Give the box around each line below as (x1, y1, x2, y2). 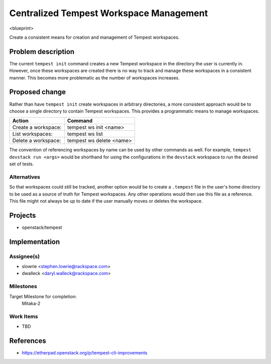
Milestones (9, 283, 37, 290)
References (9, 336, 46, 345)
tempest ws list (67, 131, 103, 138)
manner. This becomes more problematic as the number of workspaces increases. (9, 74, 180, 80)
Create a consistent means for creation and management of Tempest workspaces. (9, 34, 180, 40)
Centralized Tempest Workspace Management (9, 8, 208, 19)
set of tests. (9, 161, 34, 167)
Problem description (9, 47, 75, 56)
